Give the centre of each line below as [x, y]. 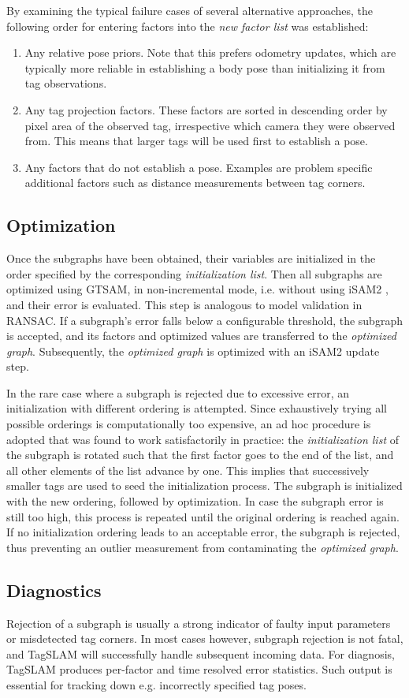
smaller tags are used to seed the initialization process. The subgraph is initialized [204, 485]
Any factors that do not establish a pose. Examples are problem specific [199, 167]
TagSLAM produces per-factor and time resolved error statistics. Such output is [199, 669]
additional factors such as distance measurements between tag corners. [195, 183]
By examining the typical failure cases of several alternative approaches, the [190, 10]
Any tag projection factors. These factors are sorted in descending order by [206, 109]
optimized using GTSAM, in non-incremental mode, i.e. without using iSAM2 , [197, 289]
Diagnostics [54, 590]
